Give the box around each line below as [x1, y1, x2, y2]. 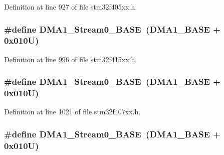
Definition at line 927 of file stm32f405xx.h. [4, 2, 137, 12]
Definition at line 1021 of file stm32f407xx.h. [4, 106, 141, 117]
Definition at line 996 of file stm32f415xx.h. [4, 54, 137, 64]
